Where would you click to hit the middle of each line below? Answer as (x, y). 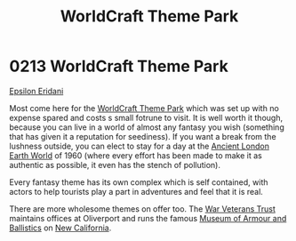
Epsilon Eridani (36, 91)
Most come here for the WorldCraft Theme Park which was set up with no (144, 108)
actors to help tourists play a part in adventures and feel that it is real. (136, 191)
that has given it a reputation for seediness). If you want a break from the (143, 136)
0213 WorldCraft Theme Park (119, 66)
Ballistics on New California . (60, 228)
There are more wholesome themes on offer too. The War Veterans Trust (142, 209)
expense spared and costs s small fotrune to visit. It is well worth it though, (146, 117)
